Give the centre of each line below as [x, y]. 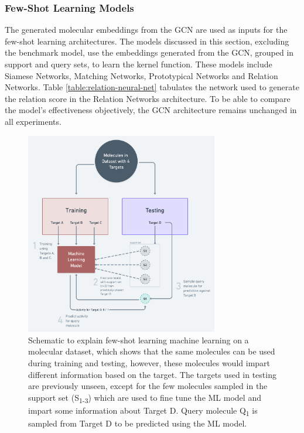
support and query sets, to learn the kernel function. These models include [139, 64]
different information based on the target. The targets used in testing [152, 374]
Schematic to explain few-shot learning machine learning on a [139, 340]
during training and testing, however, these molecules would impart [149, 363]
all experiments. [33, 121]
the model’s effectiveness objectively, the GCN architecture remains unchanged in [151, 110]
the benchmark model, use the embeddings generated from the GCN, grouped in [149, 52]
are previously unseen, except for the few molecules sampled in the [148, 386]
